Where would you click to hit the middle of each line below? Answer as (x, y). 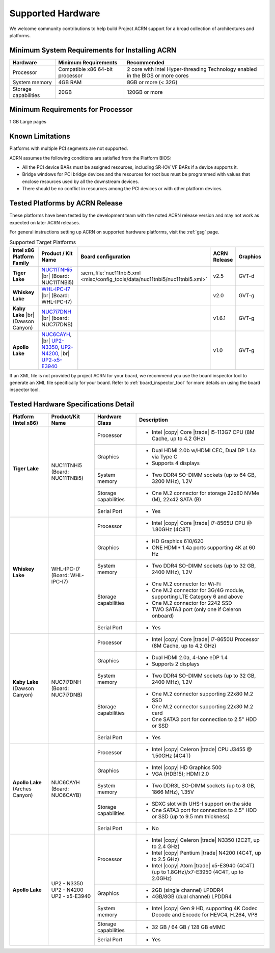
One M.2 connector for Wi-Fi (186, 584)
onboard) (163, 616)
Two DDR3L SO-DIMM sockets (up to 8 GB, (204, 786)
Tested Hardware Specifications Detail (72, 405)
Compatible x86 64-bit (86, 69)
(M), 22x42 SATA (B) (176, 500)
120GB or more (145, 92)
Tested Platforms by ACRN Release (66, 203)
